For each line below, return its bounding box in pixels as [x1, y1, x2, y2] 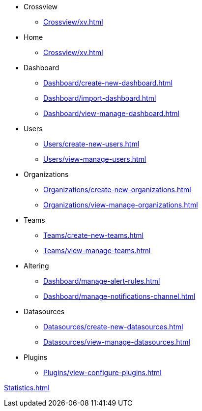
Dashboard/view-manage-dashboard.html [43, 109, 179, 117]
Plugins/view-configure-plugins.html [43, 368, 162, 377]
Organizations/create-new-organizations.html [43, 185, 191, 194]
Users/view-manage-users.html [43, 155, 146, 163]
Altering [24, 262, 49, 270]
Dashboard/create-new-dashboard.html [43, 79, 173, 87]
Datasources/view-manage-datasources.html [43, 338, 190, 346]
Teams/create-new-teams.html [43, 231, 144, 239]
